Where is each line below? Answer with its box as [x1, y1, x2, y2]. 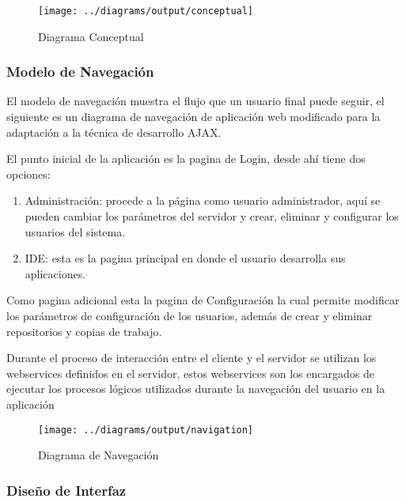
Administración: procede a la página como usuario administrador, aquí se [25, 192, 381, 209]
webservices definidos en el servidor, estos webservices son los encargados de [6, 364, 374, 381]
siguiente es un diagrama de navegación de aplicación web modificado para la [6, 108, 381, 125]
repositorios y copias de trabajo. [6, 323, 162, 339]
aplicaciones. [25, 265, 86, 281]
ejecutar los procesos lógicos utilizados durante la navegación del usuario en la [6, 380, 385, 397]
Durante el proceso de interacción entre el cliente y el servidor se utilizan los [6, 349, 377, 366]
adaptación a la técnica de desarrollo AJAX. [6, 123, 222, 140]
